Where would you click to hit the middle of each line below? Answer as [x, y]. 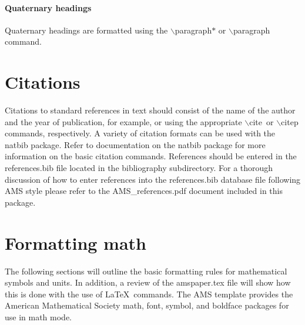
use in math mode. [38, 316]
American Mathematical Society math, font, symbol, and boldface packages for [147, 305]
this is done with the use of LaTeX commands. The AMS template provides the [149, 294]
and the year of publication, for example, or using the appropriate [123, 121]
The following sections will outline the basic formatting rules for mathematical [146, 271]
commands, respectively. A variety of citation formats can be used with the [140, 133]
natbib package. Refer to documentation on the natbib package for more [135, 144]
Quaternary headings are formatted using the [86, 30]
